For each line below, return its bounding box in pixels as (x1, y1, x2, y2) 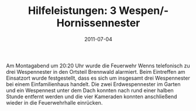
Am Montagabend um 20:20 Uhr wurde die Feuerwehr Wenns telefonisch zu (6, 62, 190, 69)
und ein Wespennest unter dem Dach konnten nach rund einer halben (6, 87, 174, 94)
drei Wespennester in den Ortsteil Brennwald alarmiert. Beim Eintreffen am (6, 68, 185, 75)
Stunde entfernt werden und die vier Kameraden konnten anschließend (6, 93, 177, 100)
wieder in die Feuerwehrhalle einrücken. (6, 99, 103, 106)
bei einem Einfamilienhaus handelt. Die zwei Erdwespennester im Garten (6, 80, 181, 88)
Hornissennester (56, 16, 140, 30)
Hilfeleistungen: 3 (27, 4, 117, 17)
